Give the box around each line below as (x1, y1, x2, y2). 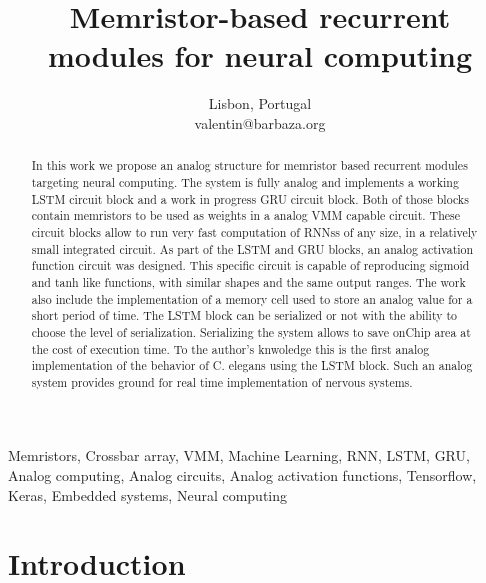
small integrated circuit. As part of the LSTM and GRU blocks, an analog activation (31, 240, 474, 257)
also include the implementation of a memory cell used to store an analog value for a (31, 290, 473, 307)
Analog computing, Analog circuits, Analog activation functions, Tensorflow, (8, 465, 477, 486)
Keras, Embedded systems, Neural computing (8, 484, 288, 505)
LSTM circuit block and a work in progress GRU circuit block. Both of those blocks (31, 190, 469, 207)
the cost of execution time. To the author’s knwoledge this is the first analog (31, 340, 430, 357)
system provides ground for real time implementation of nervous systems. (31, 373, 413, 390)
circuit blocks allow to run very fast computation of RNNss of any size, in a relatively (31, 223, 478, 240)
